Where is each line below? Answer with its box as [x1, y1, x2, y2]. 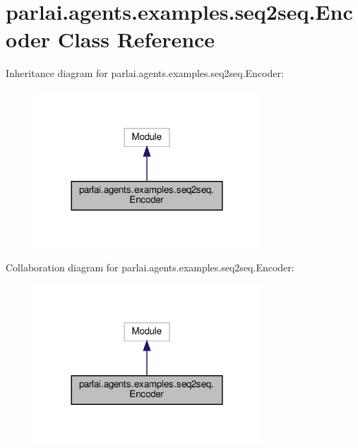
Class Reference [57, 25, 215, 54]
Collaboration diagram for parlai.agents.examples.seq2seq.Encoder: [6, 260, 294, 275]
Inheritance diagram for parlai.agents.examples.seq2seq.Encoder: [6, 66, 284, 81]
